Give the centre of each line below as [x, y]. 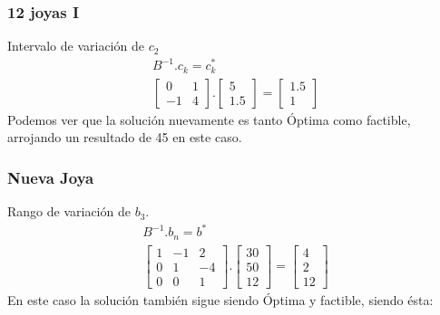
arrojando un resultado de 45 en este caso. [125, 137]
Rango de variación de [69, 211]
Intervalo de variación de [76, 46]
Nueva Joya [51, 177]
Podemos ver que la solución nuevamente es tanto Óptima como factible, [209, 119]
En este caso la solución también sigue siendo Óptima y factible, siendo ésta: [220, 299]
